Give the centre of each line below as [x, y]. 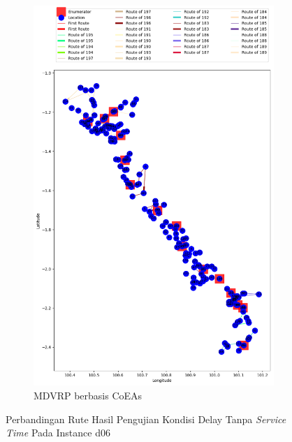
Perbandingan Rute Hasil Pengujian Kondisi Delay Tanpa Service [146, 419]
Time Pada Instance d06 [58, 433]
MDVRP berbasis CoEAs [88, 396]
